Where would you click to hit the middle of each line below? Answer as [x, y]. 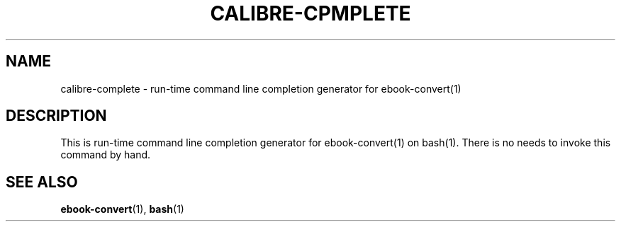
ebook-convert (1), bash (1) [122, 209]
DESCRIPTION [56, 116]
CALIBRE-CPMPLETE [310, 13]
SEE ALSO [42, 182]
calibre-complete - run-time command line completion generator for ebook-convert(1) [261, 88]
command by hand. [106, 155]
